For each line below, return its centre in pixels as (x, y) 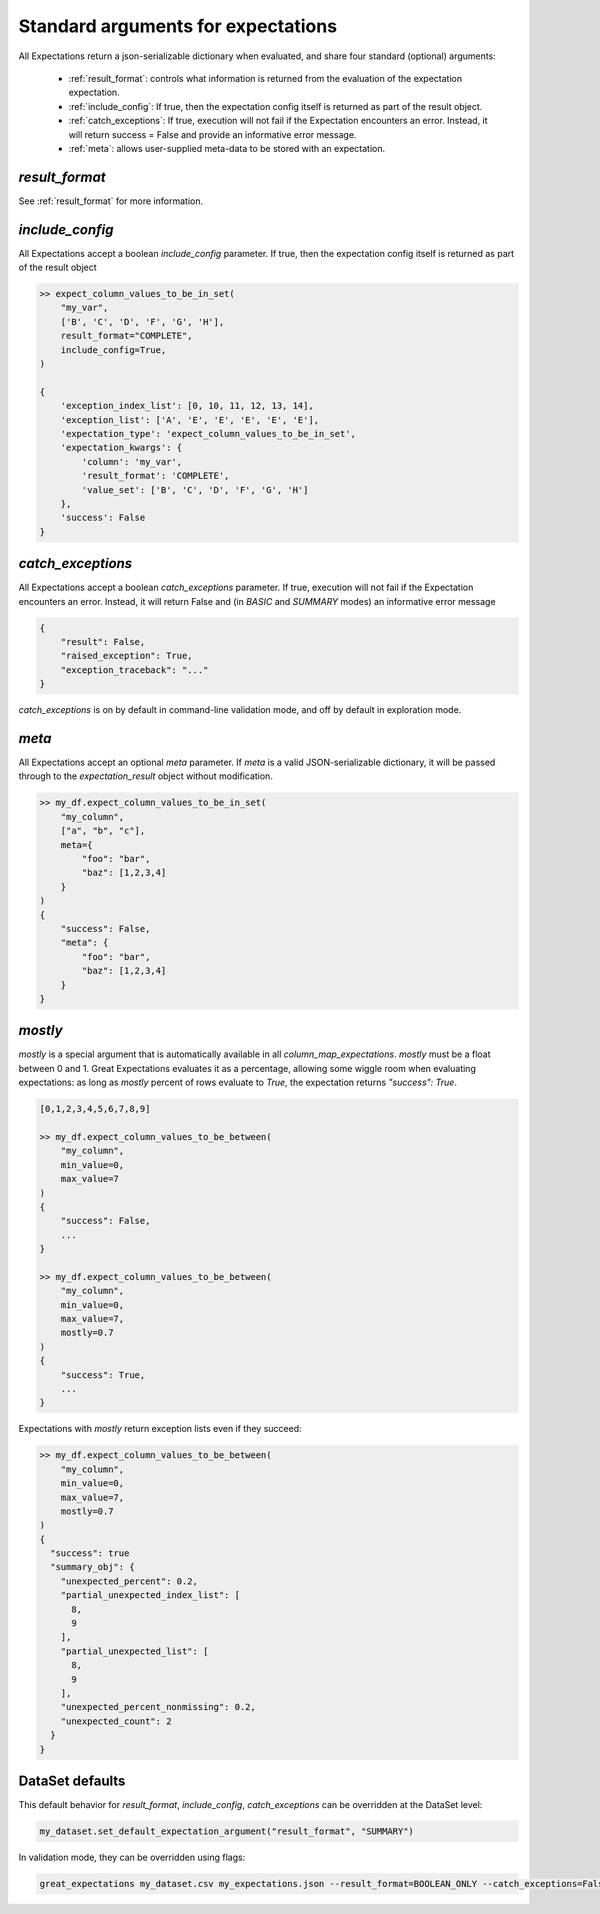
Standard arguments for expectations (178, 26)
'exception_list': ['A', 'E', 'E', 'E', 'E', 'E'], (190, 419)
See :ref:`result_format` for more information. (111, 201)
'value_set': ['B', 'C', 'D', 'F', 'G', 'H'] (195, 489)
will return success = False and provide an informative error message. (212, 134)
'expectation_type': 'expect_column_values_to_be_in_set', (208, 433)
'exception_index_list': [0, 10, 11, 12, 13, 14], (187, 406)
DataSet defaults (72, 1780)
